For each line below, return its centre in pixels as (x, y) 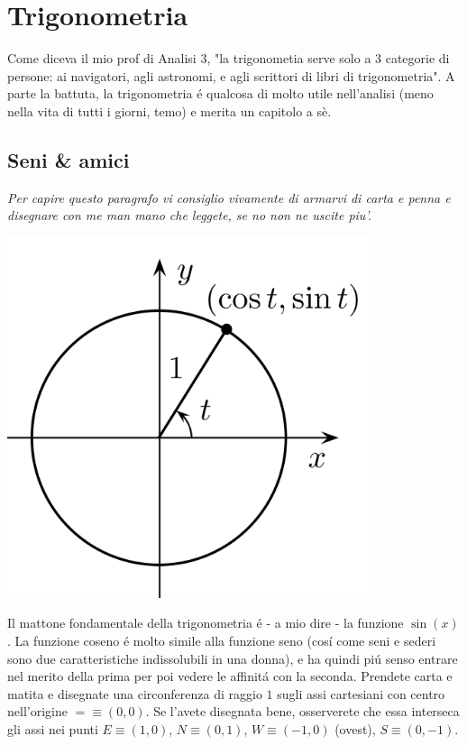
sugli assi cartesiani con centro (361, 693)
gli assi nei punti (53, 729)
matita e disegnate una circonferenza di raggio (135, 693)
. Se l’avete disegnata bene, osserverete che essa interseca (302, 711)
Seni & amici (69, 159)
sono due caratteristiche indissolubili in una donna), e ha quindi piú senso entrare (233, 658)
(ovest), (355, 729)
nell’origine (37, 711)
